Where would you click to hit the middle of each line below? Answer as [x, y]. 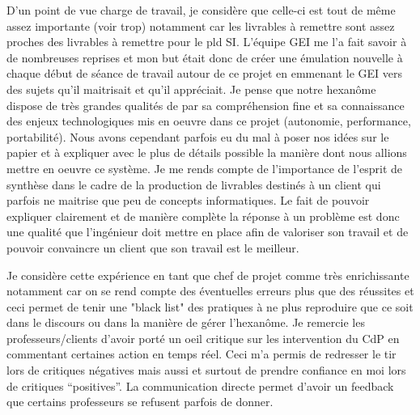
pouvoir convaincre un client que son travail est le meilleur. [153, 247]
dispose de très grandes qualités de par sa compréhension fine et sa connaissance [206, 105]
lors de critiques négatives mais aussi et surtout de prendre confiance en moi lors [206, 370]
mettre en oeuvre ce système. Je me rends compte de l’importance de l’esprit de [205, 168]
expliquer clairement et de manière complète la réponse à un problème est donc [203, 216]
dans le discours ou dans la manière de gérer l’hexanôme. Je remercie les [186, 322]
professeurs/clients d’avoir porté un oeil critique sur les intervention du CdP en [203, 338]
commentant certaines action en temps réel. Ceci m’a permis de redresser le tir [202, 354]
